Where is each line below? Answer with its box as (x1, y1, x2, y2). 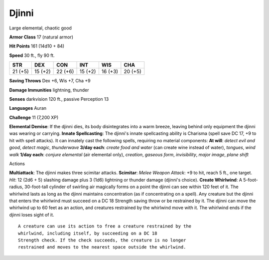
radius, (9, 184, 23, 190)
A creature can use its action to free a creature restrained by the (18, 224, 192, 229)
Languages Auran (9, 105, 47, 111)
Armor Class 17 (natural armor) (9, 34, 74, 40)
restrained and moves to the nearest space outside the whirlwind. (18, 245, 186, 250)
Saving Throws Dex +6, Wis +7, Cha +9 (9, 78, 91, 84)
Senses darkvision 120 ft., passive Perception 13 (9, 96, 109, 102)
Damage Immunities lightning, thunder (9, 87, 89, 93)
